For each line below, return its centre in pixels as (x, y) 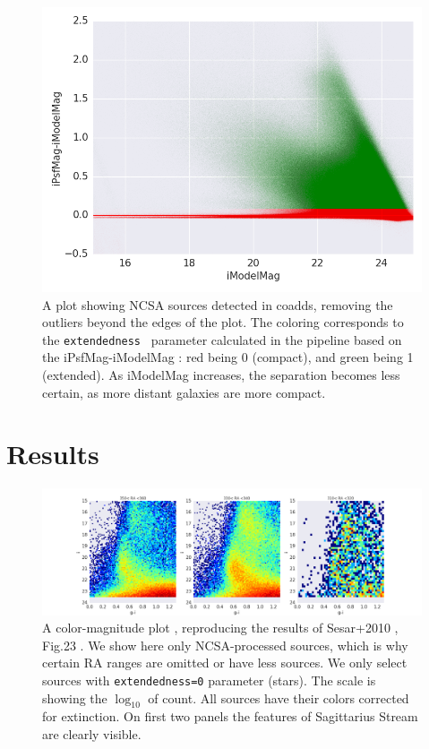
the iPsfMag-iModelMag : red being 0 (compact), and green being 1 (228, 357)
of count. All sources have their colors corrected (279, 697)
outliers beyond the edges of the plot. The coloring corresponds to (223, 322)
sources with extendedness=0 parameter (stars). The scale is (209, 680)
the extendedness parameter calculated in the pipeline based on (222, 339)
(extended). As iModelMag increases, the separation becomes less (221, 375)
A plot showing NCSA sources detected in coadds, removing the (218, 304)
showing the (75, 697)
